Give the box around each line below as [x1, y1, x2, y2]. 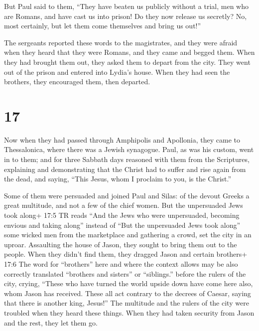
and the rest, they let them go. [4, 317, 98, 328]
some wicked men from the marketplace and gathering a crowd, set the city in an [4, 229, 252, 240]
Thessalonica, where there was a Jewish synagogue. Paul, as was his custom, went [4, 144, 254, 155]
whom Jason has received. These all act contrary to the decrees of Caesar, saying [4, 288, 251, 298]
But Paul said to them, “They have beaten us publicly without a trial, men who [4, 1, 249, 11]
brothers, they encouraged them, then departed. [4, 76, 150, 87]
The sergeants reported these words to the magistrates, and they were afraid [4, 37, 238, 47]
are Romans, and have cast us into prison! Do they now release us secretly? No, [4, 10, 247, 21]
